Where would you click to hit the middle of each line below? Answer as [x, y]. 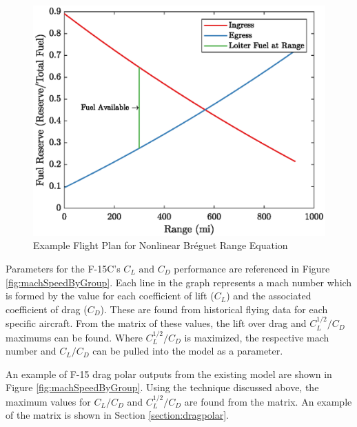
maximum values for [48, 401]
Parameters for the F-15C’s [63, 268]
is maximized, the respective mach [257, 337]
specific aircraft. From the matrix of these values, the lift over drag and [156, 323]
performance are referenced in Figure [252, 268]
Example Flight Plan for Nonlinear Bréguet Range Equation [161, 245]
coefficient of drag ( [47, 309]
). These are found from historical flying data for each [214, 309]
